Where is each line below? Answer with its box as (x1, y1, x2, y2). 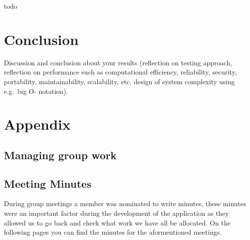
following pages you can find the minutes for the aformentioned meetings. (4, 227, 222, 237)
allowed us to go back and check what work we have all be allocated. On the (4, 217, 231, 227)
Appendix (4, 114, 71, 134)
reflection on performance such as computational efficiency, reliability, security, (4, 67, 237, 77)
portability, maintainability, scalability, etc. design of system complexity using (4, 76, 235, 86)
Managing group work (4, 147, 117, 162)
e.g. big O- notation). (4, 86, 68, 96)
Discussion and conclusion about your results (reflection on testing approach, (4, 57, 233, 67)
